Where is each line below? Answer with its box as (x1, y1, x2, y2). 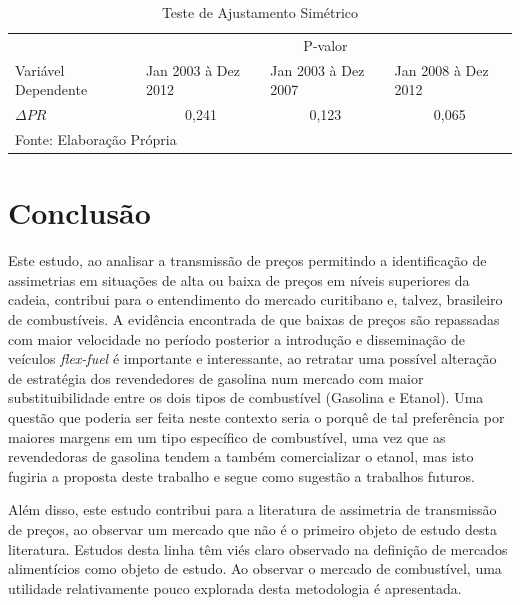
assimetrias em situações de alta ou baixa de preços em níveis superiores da (8, 269, 470, 290)
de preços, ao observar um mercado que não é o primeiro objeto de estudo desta (8, 518, 497, 539)
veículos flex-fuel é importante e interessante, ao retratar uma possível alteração (8, 348, 497, 369)
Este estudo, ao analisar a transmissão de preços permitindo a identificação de (8, 250, 487, 271)
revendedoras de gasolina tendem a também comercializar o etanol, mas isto (8, 446, 474, 467)
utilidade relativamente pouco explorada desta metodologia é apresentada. (8, 577, 462, 598)
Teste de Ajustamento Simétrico (161, 2, 359, 22)
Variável (15, 59, 65, 80)
